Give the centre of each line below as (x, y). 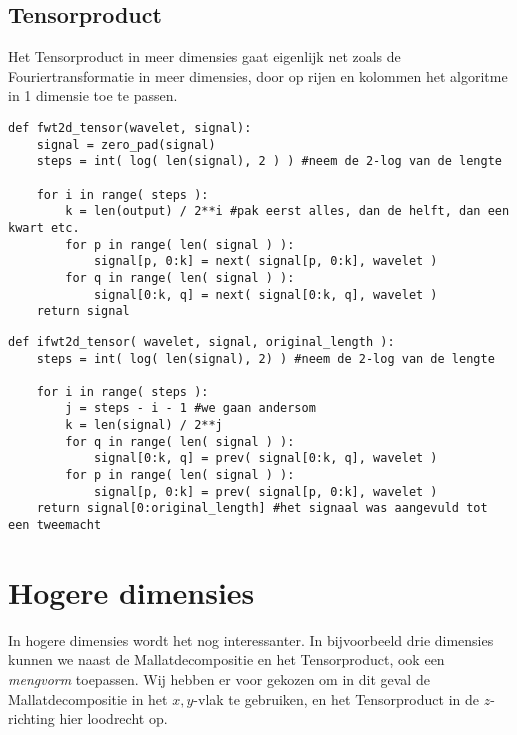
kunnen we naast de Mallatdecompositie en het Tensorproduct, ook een (226, 659)
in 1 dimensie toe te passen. (93, 95)
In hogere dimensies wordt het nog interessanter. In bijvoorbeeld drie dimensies (251, 639)
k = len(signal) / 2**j (144, 425)
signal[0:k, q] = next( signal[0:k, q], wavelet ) (265, 294)
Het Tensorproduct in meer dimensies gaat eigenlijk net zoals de (204, 56)
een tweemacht (55, 525)
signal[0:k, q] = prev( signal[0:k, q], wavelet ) (265, 458)
